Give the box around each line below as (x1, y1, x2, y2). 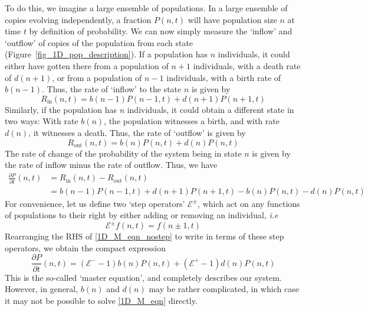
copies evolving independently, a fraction (5, 13, 152, 25)
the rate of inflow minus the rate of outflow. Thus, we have (5, 158, 218, 171)
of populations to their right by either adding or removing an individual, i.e (5, 209, 278, 221)
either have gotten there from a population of (5, 59, 169, 72)
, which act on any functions (198, 197, 300, 209)
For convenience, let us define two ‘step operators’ (5, 197, 185, 209)
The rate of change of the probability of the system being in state (5, 147, 242, 159)
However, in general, (5, 283, 78, 295)
